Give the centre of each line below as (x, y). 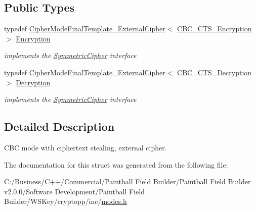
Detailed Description (59, 126)
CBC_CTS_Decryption (215, 72)
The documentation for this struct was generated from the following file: (116, 164)
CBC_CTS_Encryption (215, 29)
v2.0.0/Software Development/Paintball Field (74, 191)
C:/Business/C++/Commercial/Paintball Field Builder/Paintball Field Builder (127, 181)
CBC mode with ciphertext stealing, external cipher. (86, 147)
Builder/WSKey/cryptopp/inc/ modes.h (66, 201)
